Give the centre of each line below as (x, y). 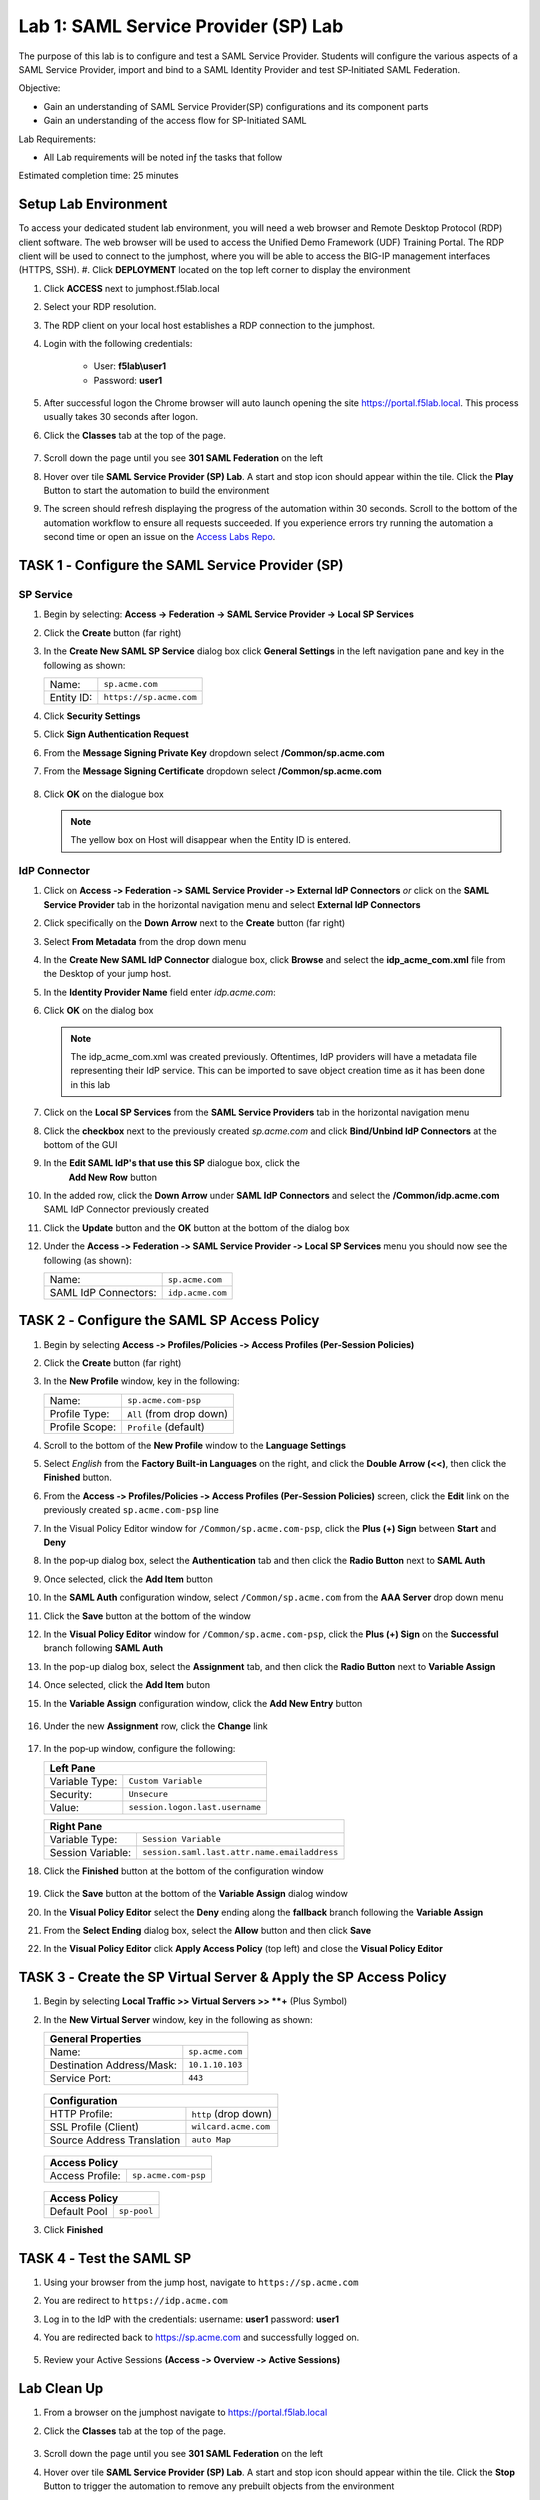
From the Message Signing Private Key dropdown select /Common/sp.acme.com (214, 752)
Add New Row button (112, 1177)
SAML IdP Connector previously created (126, 1209)
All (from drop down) (178, 1413)
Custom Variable (165, 1781)
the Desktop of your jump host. (107, 974)
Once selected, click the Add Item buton (126, 1685)
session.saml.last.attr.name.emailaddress (240, 1852)
